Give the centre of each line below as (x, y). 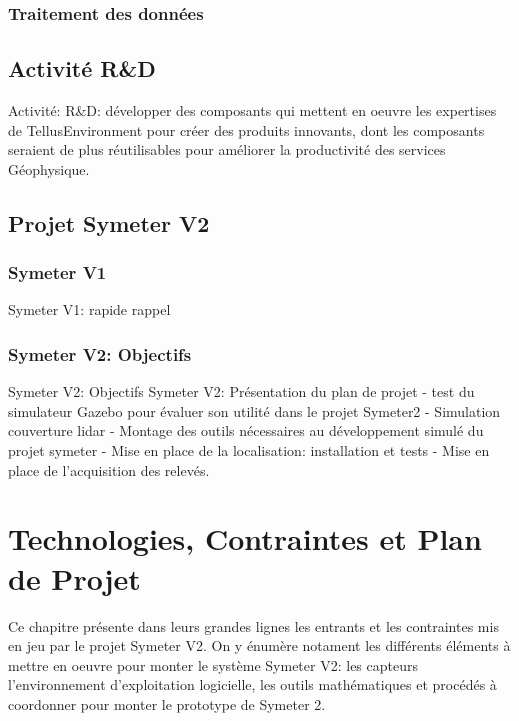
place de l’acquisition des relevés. (109, 469)
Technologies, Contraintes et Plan (245, 538)
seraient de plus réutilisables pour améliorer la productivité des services (227, 149)
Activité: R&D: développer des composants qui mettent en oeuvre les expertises (252, 110)
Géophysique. (49, 168)
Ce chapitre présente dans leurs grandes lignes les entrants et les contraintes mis (253, 625)
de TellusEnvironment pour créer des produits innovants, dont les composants (246, 129)
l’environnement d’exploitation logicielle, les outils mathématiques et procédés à (252, 684)
